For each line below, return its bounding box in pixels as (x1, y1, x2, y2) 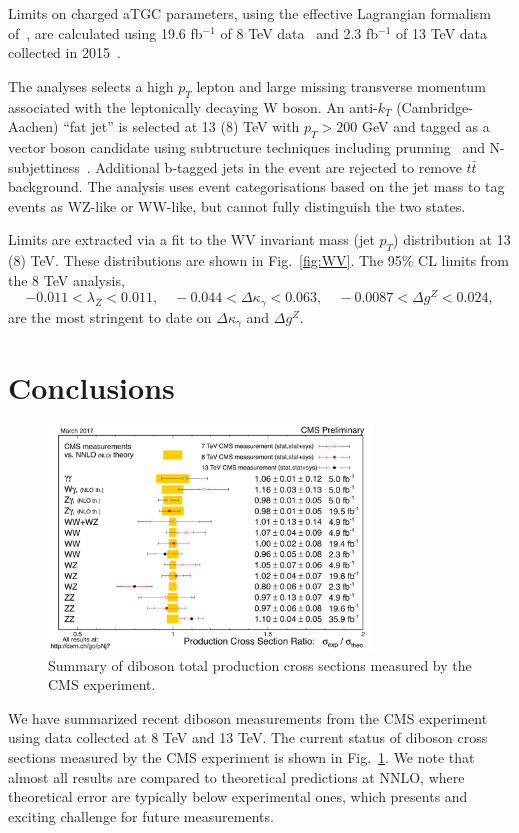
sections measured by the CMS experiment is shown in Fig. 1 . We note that (8, 747, 475, 767)
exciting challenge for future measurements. (8, 805, 274, 826)
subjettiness (8, 156, 80, 177)
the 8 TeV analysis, (8, 269, 125, 290)
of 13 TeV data (396, 22, 488, 43)
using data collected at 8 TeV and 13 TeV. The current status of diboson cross (8, 727, 488, 748)
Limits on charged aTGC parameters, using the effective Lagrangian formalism (8, 3, 491, 23)
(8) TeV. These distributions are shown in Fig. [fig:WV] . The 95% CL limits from (8, 250, 510, 271)
